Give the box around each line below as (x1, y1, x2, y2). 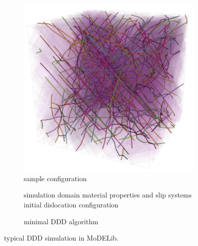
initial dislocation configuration (24, 199, 119, 210)
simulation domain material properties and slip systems (24, 190, 192, 200)
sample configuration (24, 173, 87, 183)
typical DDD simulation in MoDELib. (4, 233, 119, 243)
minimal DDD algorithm (24, 216, 99, 226)
